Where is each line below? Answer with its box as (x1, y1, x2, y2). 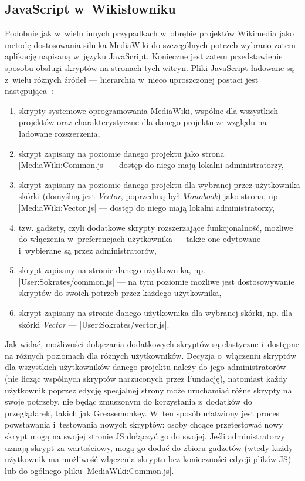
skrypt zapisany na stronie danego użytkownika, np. (18, 264, 205, 276)
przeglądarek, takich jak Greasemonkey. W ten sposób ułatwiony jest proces (5, 406, 280, 419)
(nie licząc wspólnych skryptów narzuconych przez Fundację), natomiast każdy (5, 372, 287, 385)
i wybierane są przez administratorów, (18, 244, 157, 256)
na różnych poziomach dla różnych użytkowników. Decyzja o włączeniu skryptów (5, 349, 297, 361)
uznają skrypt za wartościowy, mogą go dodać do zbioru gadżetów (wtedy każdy (5, 441, 293, 453)
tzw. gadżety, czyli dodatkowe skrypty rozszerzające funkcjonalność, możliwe (18, 221, 293, 233)
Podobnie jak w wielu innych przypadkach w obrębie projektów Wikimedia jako (5, 27, 294, 39)
